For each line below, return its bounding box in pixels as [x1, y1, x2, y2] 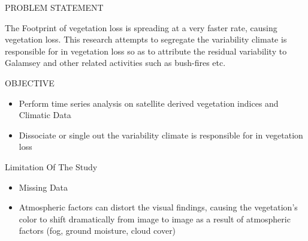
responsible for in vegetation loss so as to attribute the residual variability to [5, 44, 287, 57]
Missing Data [19, 180, 68, 193]
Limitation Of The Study [5, 160, 98, 173]
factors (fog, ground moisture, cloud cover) [19, 224, 176, 237]
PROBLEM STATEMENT [5, 1, 104, 13]
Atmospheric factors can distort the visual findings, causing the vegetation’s [19, 201, 298, 213]
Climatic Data [19, 109, 71, 121]
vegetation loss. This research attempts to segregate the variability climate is [5, 33, 287, 46]
